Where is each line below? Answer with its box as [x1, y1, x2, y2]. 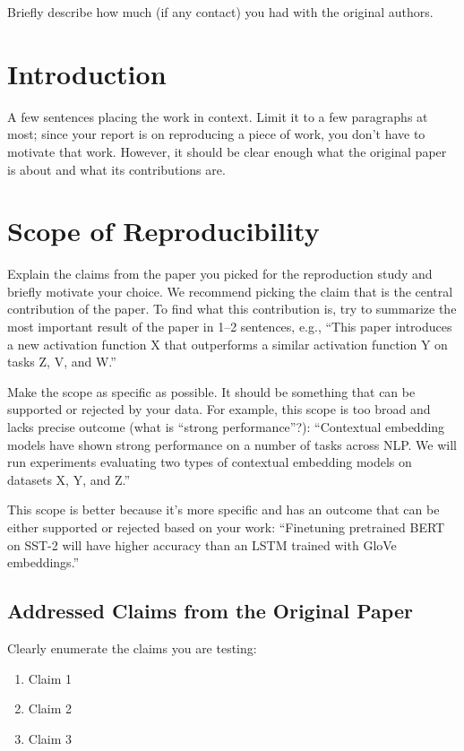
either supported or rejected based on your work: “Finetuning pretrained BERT [7, 517, 445, 536]
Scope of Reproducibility [7, 212, 320, 249]
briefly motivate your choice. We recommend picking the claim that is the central [7, 281, 453, 300]
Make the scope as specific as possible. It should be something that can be [7, 382, 416, 401]
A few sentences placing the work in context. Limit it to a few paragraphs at [7, 107, 428, 125]
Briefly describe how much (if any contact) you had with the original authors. [7, 3, 434, 21]
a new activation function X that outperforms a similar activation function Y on [7, 334, 448, 353]
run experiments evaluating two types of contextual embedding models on [7, 453, 412, 471]
